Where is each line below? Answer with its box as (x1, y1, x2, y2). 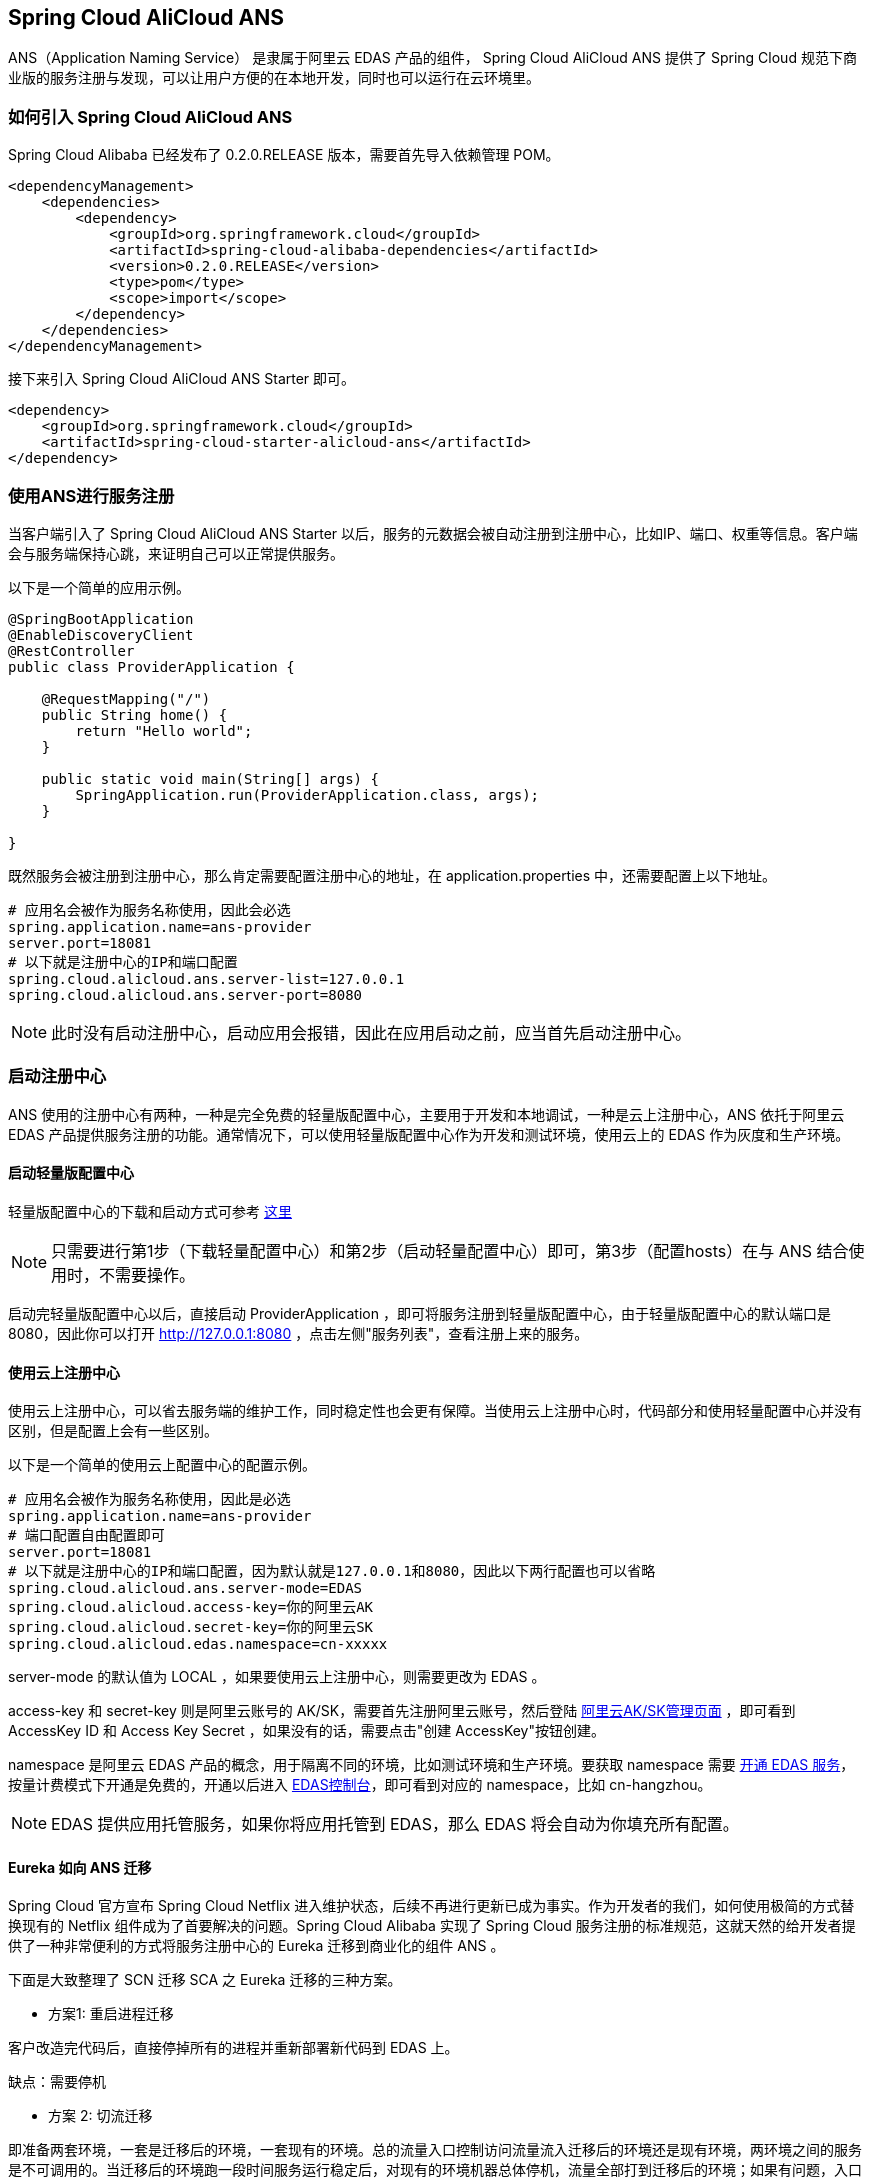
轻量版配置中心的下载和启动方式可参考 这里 (8, 1202, 292, 1220)
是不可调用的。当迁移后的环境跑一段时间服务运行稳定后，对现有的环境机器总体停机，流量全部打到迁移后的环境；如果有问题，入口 (8, 2161, 862, 2179)
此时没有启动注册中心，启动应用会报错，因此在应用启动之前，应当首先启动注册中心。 (51, 1022, 692, 1043)
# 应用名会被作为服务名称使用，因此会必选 (8, 901, 291, 918)
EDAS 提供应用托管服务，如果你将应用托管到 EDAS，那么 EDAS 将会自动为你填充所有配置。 (51, 1814, 739, 1835)
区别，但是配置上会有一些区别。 (8, 1422, 218, 1440)
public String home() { (41, 706, 228, 723)
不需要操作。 (99, 1264, 196, 1285)
